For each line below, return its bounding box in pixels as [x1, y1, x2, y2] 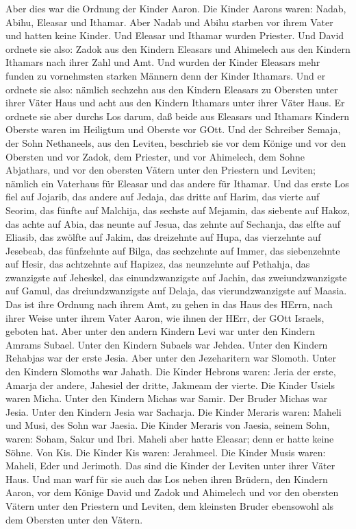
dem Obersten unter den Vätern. [5, 512, 143, 526]
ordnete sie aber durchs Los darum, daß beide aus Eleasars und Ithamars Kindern [5, 108, 350, 123]
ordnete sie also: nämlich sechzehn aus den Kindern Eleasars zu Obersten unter [5, 82, 338, 96]
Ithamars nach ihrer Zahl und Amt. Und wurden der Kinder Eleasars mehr [5, 55, 320, 69]
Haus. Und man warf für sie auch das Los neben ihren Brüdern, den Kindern [5, 471, 328, 486]
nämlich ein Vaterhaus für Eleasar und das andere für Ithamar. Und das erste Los [5, 176, 349, 190]
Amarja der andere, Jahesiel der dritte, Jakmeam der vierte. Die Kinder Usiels [5, 377, 335, 392]
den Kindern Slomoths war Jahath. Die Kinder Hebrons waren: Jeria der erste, [5, 364, 336, 379]
